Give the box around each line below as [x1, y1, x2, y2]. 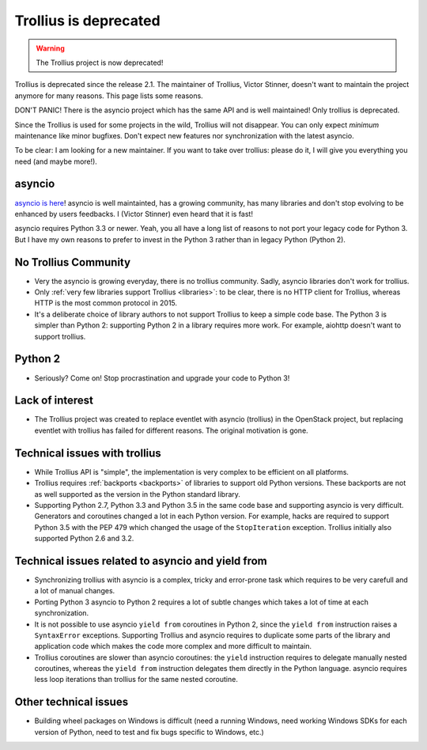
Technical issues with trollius [14, 446, 161, 460]
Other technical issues [14, 695, 129, 709]
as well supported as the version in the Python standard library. [34, 489, 241, 498]
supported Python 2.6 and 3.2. [34, 534, 134, 544]
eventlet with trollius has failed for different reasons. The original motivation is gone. [34, 426, 308, 435]
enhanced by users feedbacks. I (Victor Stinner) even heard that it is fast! [14, 209, 253, 218]
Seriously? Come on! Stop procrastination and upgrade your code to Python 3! [34, 373, 290, 383]
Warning [36, 44, 65, 53]
